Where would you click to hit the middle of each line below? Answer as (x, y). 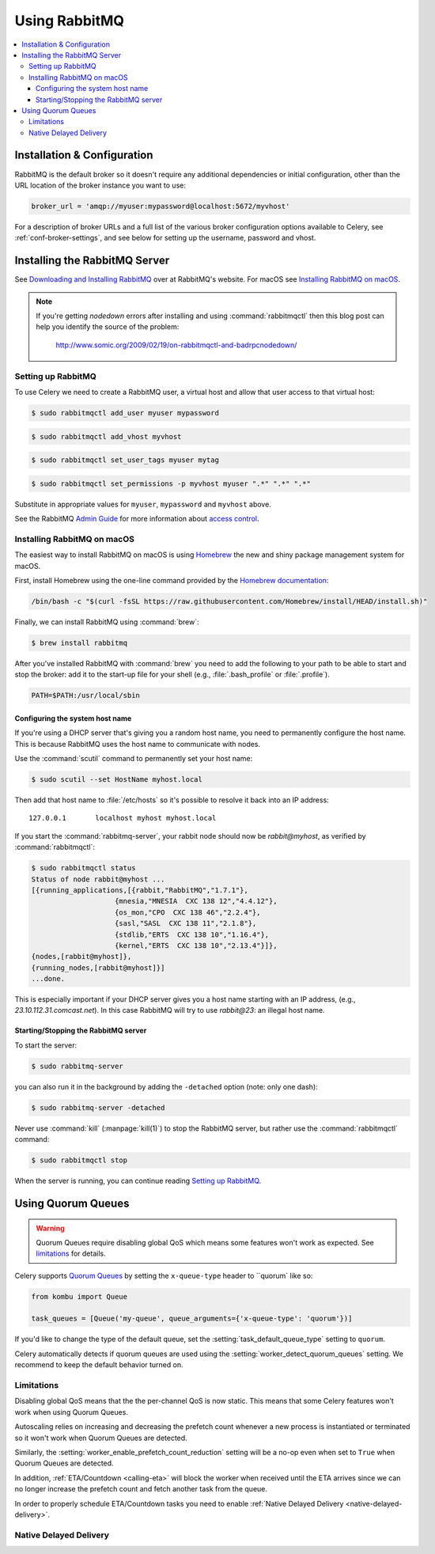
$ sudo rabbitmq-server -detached (98, 1107)
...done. (48, 979)
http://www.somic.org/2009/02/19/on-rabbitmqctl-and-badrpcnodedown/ (176, 345)
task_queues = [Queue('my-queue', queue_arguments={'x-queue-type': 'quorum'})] (192, 1319)
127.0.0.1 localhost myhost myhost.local (123, 818)
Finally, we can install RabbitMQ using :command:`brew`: (107, 622)
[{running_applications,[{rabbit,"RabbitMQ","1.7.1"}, (140, 890)
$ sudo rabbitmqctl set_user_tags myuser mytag (125, 460)
